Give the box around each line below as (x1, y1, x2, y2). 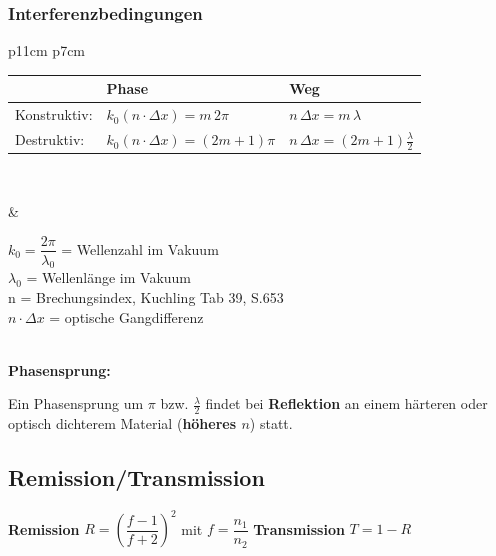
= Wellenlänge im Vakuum (26, 267, 192, 288)
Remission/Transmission (8, 462, 265, 493)
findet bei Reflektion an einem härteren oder (205, 393, 488, 414)
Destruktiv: (15, 129, 85, 150)
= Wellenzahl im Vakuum (61, 238, 219, 259)
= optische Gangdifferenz (49, 306, 204, 327)
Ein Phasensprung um (8, 393, 144, 414)
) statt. (249, 413, 293, 434)
